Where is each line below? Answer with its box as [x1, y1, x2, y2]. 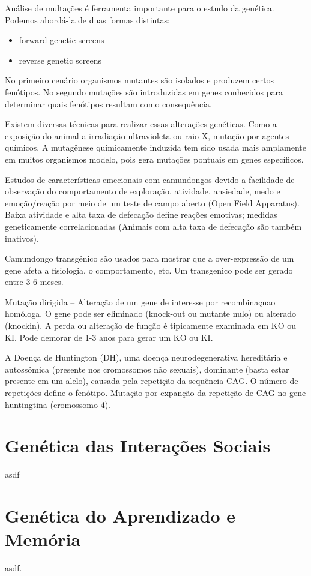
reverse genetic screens [19, 53, 101, 66]
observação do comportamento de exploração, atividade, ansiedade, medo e [5, 185, 280, 197]
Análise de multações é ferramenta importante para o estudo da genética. [5, 2, 274, 14]
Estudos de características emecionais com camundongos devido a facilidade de [5, 173, 295, 185]
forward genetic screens [19, 34, 104, 46]
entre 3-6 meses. [5, 275, 64, 288]
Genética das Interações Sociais [5, 433, 271, 458]
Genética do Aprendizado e [5, 503, 235, 528]
